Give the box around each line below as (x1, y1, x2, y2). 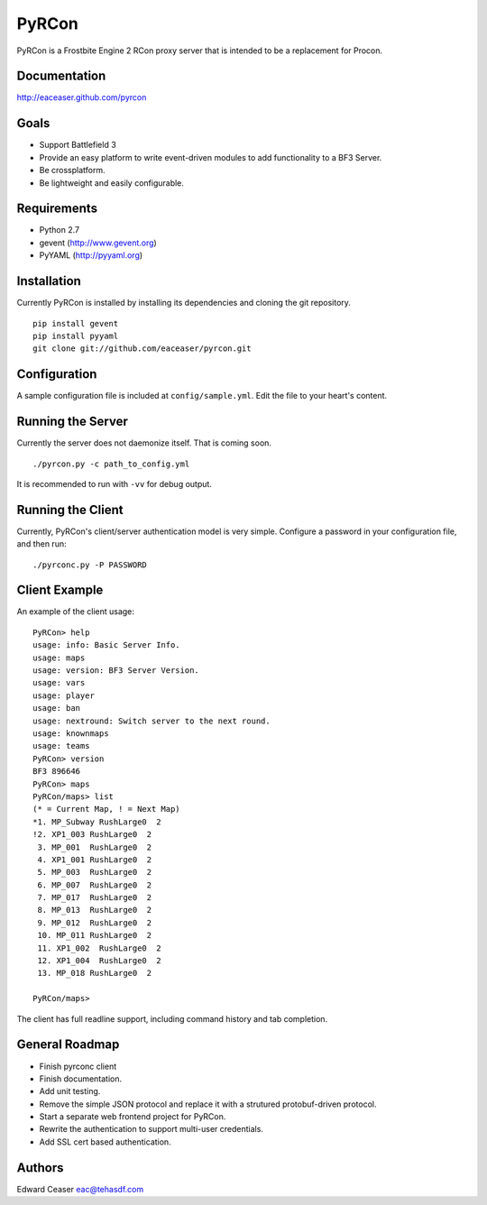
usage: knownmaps (32, 729, 109, 739)
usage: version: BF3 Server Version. (32, 666, 200, 676)
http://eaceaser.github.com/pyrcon (16, 92, 147, 103)
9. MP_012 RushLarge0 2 (37, 917, 152, 928)
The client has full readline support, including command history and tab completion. (16, 1013, 328, 1024)
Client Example (16, 583, 104, 598)
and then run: (16, 538, 67, 549)
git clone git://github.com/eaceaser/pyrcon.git (32, 344, 252, 354)
